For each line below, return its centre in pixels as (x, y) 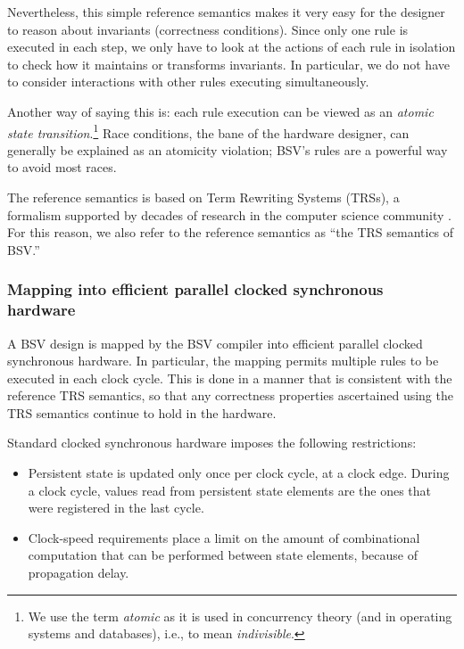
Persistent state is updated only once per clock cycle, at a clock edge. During (239, 473)
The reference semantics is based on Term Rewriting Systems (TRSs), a (203, 197)
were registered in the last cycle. (116, 508)
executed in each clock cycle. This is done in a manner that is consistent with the (230, 378)
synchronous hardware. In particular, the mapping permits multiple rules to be (223, 361)
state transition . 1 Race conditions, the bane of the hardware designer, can (208, 131)
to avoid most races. (62, 167)
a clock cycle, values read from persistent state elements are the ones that (230, 490)
